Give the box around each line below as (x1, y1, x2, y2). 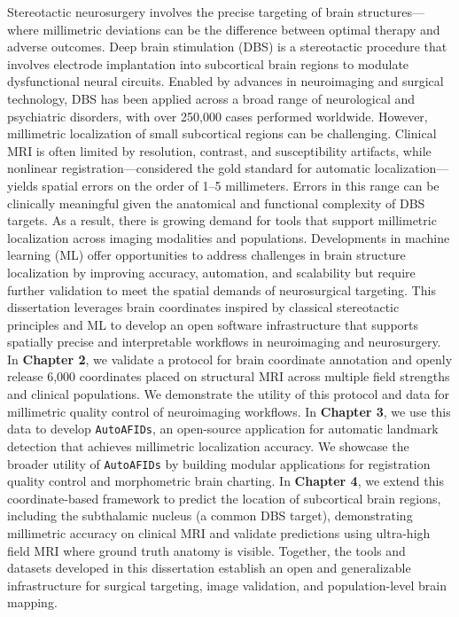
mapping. (7, 593, 58, 612)
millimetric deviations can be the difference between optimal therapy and (43, 20, 440, 38)
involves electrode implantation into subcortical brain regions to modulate (7, 54, 409, 73)
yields (7, 176, 38, 194)
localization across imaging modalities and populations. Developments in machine (7, 228, 450, 246)
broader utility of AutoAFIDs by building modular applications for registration (7, 454, 431, 473)
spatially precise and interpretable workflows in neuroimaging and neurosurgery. (7, 332, 441, 351)
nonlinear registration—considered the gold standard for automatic (7, 159, 371, 177)
